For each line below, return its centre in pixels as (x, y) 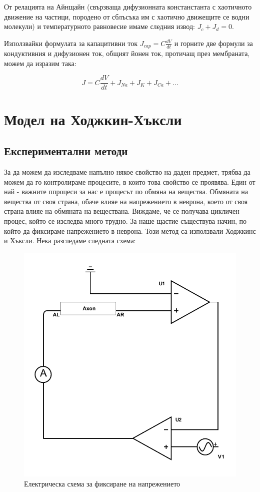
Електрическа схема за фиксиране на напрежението (102, 483)
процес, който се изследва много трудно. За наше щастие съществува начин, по (125, 221)
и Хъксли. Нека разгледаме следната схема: (70, 240)
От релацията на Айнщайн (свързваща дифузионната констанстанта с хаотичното (128, 7)
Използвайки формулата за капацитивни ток (71, 43)
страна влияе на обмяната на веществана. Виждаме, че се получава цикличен (122, 211)
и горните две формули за (213, 43)
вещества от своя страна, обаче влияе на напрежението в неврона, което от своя (126, 201)
